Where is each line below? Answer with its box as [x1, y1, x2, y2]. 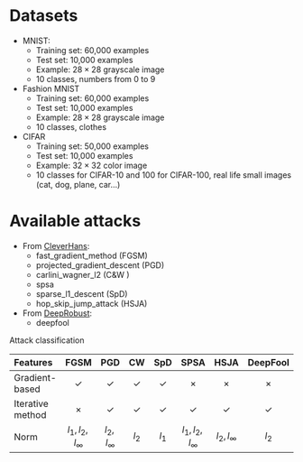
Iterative [14, 397, 50, 410]
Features [14, 356, 53, 368]
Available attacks [9, 211, 142, 231]
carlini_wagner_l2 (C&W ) [35, 269, 130, 280]
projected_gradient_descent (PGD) [35, 259, 165, 271]
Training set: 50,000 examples [35, 141, 149, 152]
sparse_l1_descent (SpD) [35, 288, 128, 299]
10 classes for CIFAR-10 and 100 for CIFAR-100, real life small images [35, 169, 291, 180]
